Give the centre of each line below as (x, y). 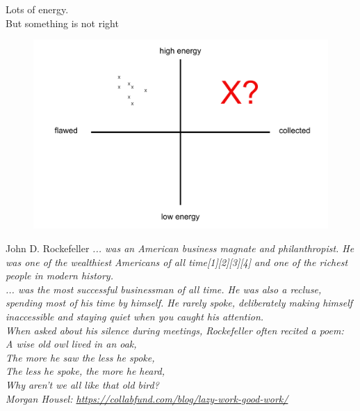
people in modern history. (59, 276)
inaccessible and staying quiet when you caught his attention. (135, 316)
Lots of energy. (37, 9)
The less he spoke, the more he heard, (85, 371)
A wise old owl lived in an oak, (71, 344)
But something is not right (62, 23)
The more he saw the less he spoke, (80, 357)
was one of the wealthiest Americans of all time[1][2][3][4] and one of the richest (177, 262)
